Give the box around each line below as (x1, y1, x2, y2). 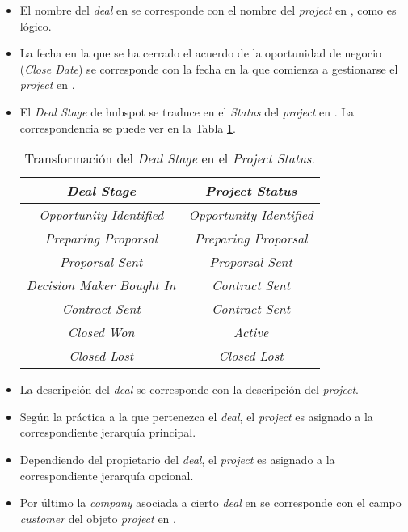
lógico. (19, 17, 52, 34)
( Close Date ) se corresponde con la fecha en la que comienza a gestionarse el (19, 60, 398, 77)
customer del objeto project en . (19, 509, 176, 526)
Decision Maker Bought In (26, 276, 176, 295)
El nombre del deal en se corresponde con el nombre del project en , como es (19, 2, 397, 18)
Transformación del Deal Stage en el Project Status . (24, 149, 315, 168)
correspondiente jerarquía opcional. (19, 467, 194, 483)
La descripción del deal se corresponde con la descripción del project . (19, 381, 359, 398)
